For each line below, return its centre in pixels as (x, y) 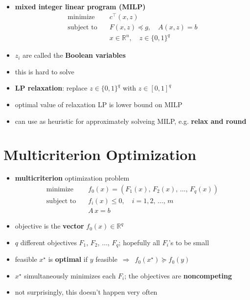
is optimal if (68, 259)
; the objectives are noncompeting (178, 275)
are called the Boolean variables (74, 55)
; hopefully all (139, 242)
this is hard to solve (45, 71)
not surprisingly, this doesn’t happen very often (86, 292)
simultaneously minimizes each (70, 275)
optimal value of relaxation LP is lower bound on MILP (99, 104)
